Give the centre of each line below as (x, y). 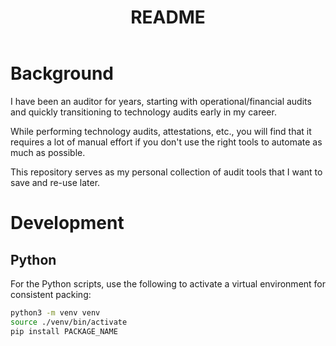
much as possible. (48, 152)
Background (62, 73)
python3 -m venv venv (55, 312)
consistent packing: (51, 294)
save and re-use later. (55, 182)
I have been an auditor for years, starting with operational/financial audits (161, 101)
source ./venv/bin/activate (69, 322)
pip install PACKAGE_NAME (64, 331)
